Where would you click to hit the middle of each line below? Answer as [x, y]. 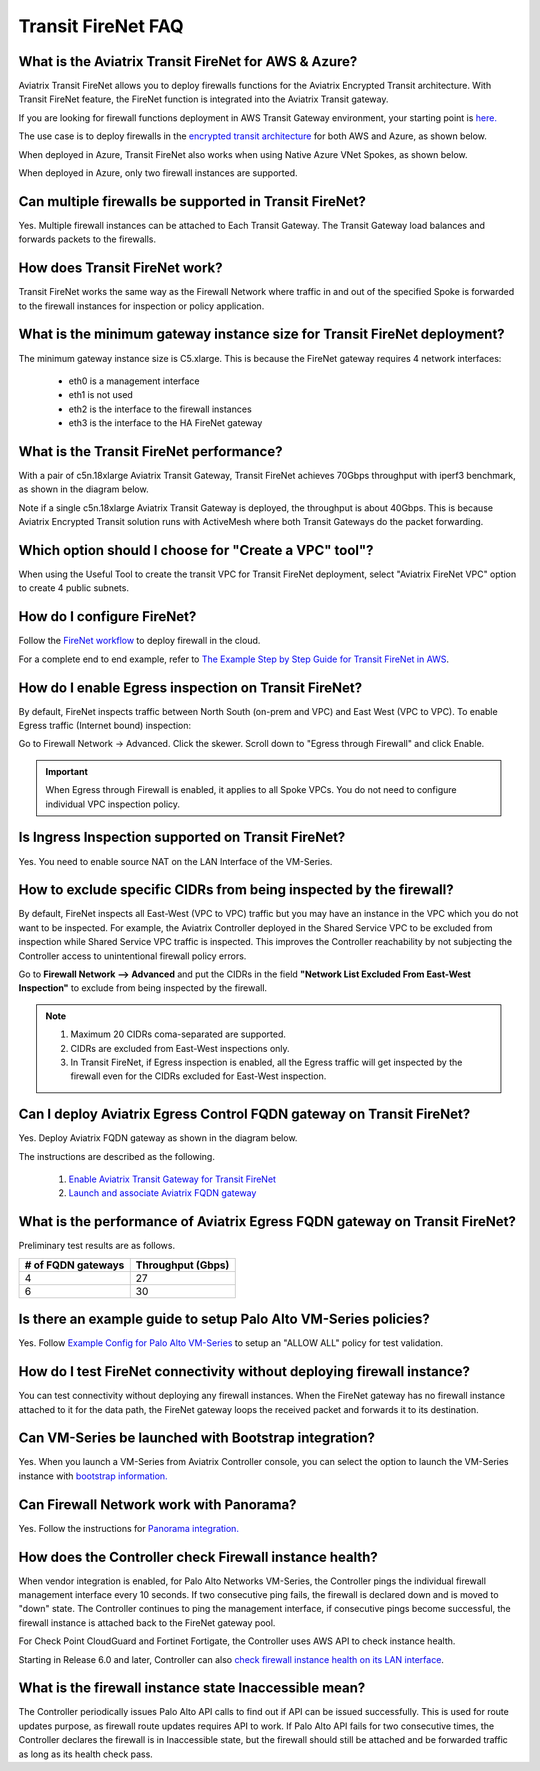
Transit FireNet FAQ [101, 26]
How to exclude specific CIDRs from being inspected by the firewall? [236, 890]
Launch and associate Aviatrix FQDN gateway [162, 1193]
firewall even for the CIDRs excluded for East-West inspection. [198, 1076]
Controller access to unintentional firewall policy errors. [132, 956]
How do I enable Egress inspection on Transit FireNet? [190, 687]
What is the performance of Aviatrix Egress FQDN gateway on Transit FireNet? [267, 1221]
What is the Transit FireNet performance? [150, 451]
